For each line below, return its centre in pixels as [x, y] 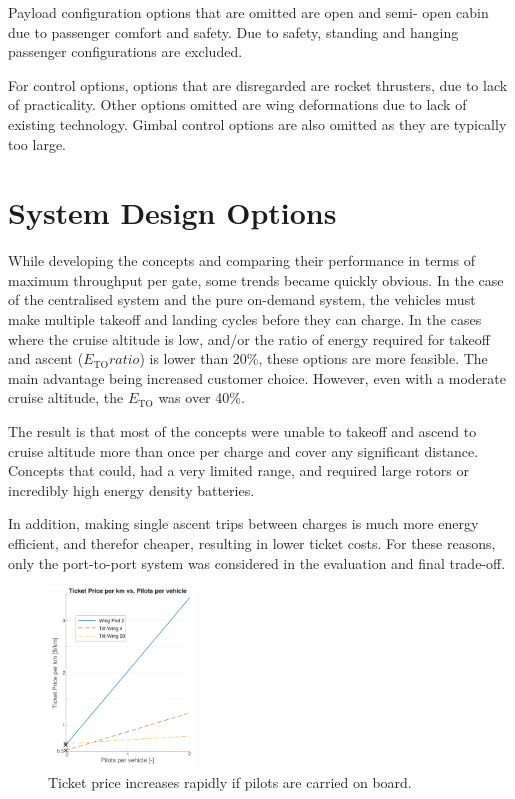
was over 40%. [201, 397]
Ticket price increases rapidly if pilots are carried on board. [230, 781]
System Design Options [172, 212]
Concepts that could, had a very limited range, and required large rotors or [238, 470]
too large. [37, 143]
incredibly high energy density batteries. [131, 489]
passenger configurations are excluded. [125, 51]
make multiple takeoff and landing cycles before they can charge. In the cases [245, 319]
